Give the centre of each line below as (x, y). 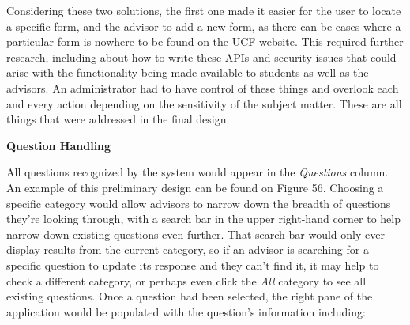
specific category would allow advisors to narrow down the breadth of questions (199, 203)
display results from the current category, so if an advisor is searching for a (188, 249)
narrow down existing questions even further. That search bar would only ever (196, 234)
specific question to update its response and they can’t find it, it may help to (193, 265)
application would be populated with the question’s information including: (186, 311)
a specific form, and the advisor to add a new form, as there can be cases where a (204, 26)
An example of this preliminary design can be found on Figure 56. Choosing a (195, 187)
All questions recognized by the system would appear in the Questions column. (197, 172)
